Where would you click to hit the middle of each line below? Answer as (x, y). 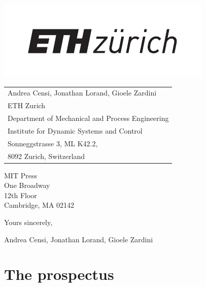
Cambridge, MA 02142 (39, 205)
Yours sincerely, (28, 222)
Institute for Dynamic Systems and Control (75, 130)
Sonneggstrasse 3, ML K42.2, (53, 143)
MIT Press (21, 175)
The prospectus (59, 274)
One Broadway (27, 185)
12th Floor (21, 195)
